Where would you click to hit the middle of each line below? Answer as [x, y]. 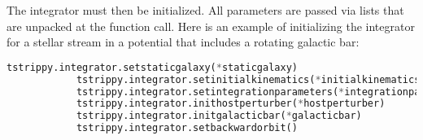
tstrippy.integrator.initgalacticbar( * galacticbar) [219, 116]
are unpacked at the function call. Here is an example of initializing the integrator [211, 26]
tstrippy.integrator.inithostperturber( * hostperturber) [231, 104]
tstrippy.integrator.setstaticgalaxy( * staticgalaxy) [152, 67]
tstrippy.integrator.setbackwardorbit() [187, 128]
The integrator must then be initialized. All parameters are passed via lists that [205, 10]
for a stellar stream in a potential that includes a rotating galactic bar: [183, 42]
